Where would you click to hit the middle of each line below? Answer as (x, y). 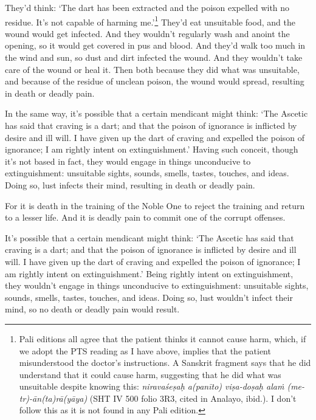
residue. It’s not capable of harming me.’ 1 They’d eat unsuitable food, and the (150, 21)
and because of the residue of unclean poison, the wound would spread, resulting (155, 81)
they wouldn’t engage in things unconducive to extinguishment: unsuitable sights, (157, 285)
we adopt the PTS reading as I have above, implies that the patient (145, 350)
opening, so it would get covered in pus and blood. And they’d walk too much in (155, 45)
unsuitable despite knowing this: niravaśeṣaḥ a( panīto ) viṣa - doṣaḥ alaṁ (152, 386)
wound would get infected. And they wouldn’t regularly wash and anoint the (147, 33)
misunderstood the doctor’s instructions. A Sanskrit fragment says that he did (165, 363)
